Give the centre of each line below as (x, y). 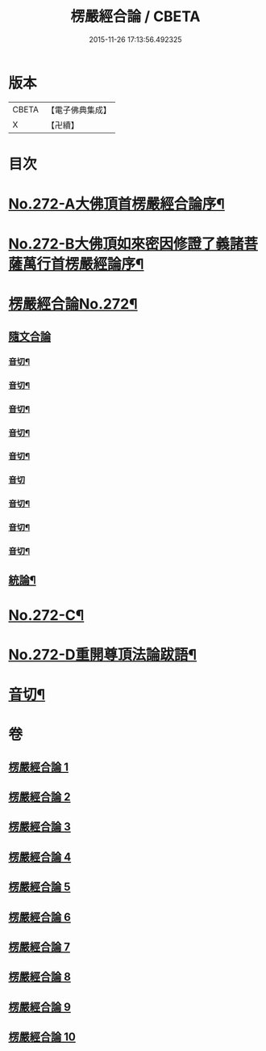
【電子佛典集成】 (79, 110)
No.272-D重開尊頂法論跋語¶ (103, 654)
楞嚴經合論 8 (39, 977)
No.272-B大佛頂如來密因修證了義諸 (126, 244)
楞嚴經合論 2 (39, 797)
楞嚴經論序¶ (104, 264)
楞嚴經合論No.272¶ (73, 304)
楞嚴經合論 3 (39, 827)
